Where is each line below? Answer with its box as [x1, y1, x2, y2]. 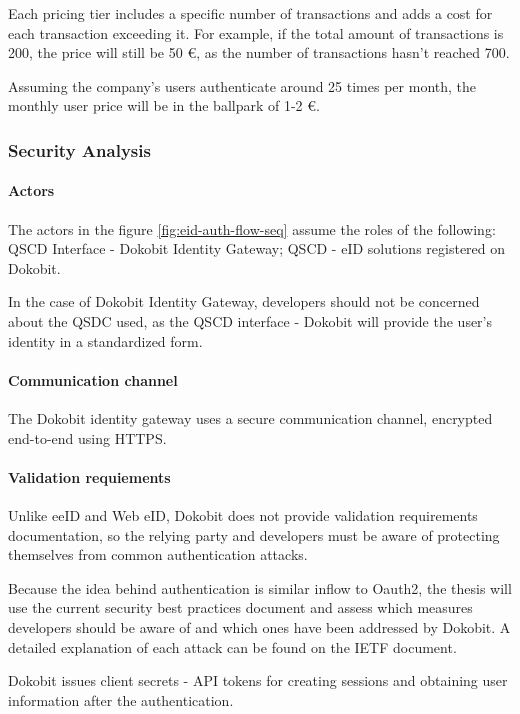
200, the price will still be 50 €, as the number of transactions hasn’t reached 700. [8, 42, 510, 63]
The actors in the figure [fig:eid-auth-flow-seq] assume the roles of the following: [8, 218, 496, 239]
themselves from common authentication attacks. [8, 544, 308, 565]
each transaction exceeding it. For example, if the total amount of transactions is [8, 22, 504, 43]
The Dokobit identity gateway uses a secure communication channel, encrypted [8, 407, 493, 428]
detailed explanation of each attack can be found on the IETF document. [8, 636, 457, 657]
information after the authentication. [8, 689, 234, 710]
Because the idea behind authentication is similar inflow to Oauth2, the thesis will [8, 577, 512, 598]
